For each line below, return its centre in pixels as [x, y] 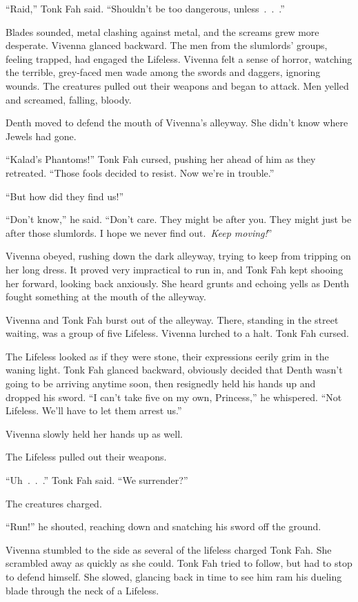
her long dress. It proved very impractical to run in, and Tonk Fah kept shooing [175, 269]
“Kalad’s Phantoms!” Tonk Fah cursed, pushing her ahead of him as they [161, 159]
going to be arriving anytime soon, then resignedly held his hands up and [161, 383]
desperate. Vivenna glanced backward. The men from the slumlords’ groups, [167, 45]
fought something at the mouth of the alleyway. [106, 297]
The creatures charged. [54, 503]
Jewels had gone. [41, 136]
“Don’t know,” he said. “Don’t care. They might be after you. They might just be [179, 219]
